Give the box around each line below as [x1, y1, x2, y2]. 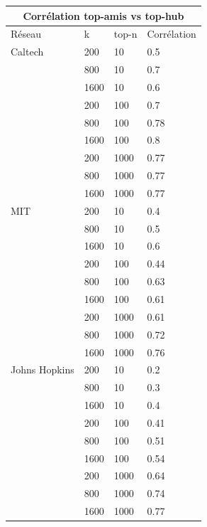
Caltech [11, 44, 44, 59]
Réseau [11, 26, 42, 41]
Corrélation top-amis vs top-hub [23, 8, 184, 23]
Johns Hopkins [11, 362, 74, 377]
